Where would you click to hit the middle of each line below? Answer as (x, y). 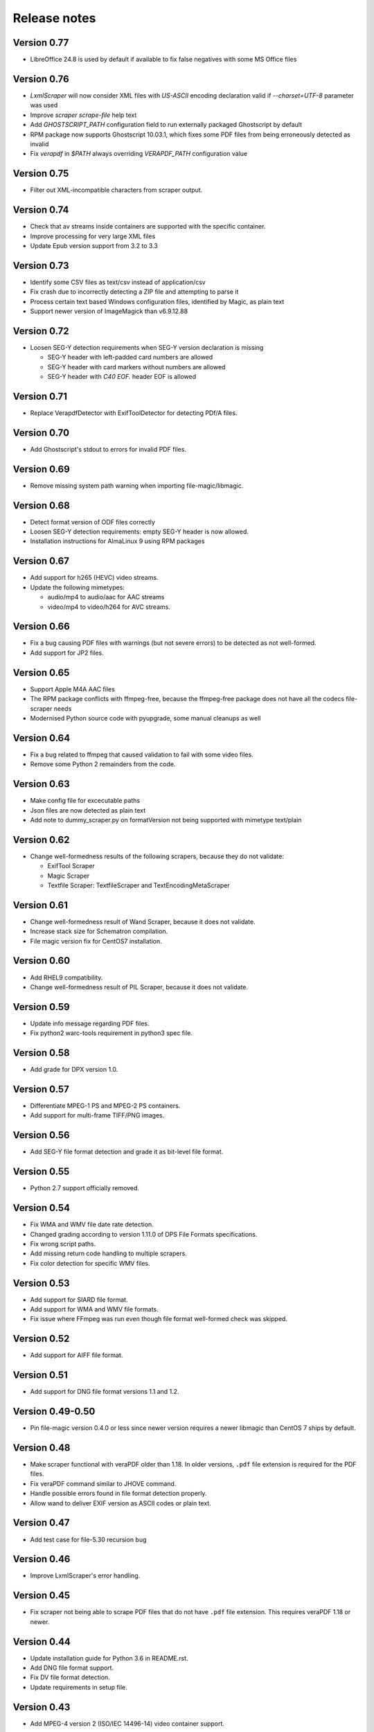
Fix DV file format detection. (70, 1677)
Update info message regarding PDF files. (90, 1023)
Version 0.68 (42, 505)
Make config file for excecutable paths (85, 801)
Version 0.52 (41, 1339)
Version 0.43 (42, 1707)
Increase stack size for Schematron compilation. (99, 931)
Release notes (54, 18)
